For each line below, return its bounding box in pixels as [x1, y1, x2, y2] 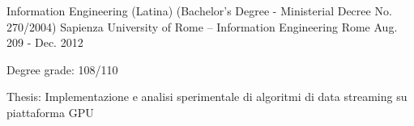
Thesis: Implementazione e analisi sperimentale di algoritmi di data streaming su [6, 88, 408, 105]
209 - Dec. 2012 [6, 34, 83, 51]
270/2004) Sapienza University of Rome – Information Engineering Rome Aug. [6, 18, 398, 35]
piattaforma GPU [6, 103, 94, 120]
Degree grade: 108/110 [6, 61, 118, 78]
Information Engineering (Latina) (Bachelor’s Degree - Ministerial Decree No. [6, 2, 392, 19]
